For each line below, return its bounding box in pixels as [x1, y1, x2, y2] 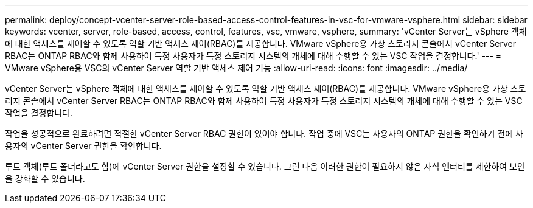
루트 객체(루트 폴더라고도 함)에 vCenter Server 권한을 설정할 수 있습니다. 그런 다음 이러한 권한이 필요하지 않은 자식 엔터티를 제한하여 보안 [5, 161, 525, 172]
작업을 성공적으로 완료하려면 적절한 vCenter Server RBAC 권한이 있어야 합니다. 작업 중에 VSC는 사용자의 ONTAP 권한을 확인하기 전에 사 [5, 128, 523, 139]
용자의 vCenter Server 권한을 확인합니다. [5, 140, 162, 151]
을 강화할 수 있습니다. [5, 173, 85, 184]
